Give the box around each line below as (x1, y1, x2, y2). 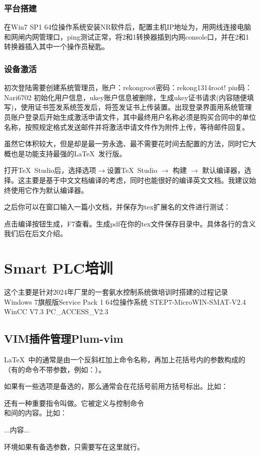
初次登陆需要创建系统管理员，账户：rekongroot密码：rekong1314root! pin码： (4, 82, 252, 93)
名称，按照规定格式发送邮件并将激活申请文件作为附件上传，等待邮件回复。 (4, 121, 249, 132)
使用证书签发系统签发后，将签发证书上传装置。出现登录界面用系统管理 (20, 102, 252, 112)
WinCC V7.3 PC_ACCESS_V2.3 (4, 306, 108, 317)
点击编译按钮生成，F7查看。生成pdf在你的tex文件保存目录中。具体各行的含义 (4, 218, 256, 229)
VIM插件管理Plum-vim (4, 331, 123, 346)
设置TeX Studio (107, 165, 157, 175)
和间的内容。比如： (4, 407, 67, 418)
